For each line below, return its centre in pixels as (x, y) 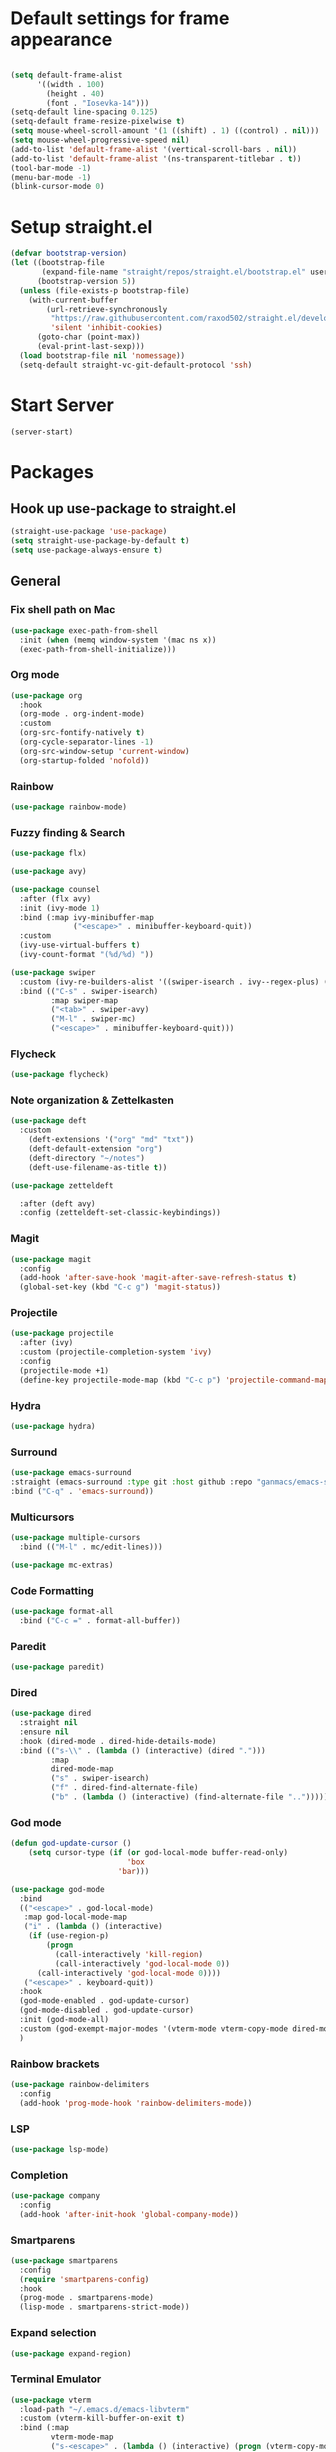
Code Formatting (52, 1590)
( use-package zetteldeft (62, 1185)
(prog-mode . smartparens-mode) (87, 2298)
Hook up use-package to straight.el (123, 508)
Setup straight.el (81, 226)
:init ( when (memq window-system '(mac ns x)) (118, 640)
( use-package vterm (51, 2400)
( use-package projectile (62, 1333)
